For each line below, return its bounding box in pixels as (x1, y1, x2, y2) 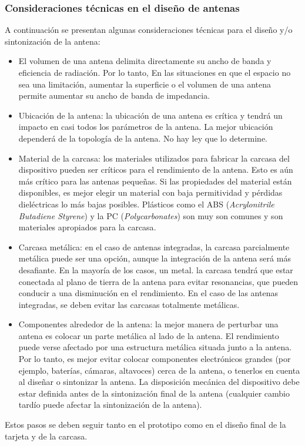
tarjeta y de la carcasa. (5, 430, 88, 442)
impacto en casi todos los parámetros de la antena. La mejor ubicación (18, 120, 273, 133)
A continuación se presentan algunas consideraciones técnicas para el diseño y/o (5, 24, 293, 36)
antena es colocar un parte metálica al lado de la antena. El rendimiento (18, 329, 279, 341)
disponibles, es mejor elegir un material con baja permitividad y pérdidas (18, 186, 283, 199)
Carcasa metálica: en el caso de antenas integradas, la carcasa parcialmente (18, 240, 290, 253)
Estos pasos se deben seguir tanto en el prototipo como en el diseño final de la (5, 418, 286, 431)
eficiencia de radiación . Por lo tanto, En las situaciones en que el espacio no (18, 66, 291, 78)
